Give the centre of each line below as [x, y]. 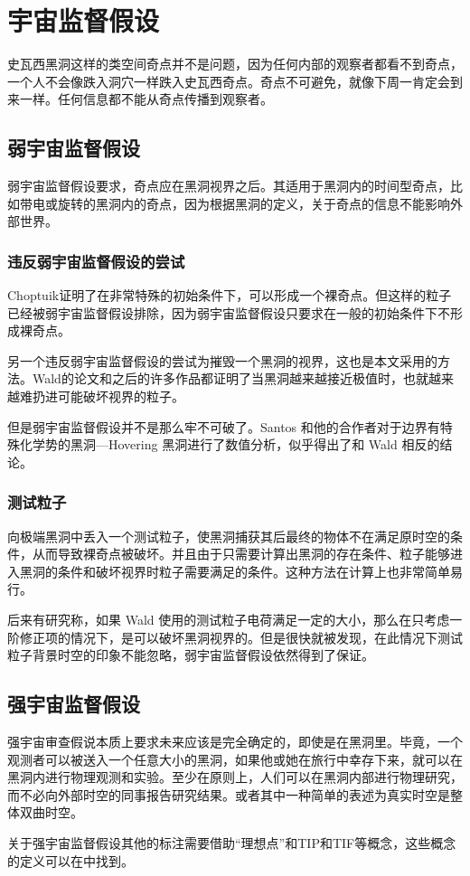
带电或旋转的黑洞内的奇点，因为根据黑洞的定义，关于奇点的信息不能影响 [235, 203]
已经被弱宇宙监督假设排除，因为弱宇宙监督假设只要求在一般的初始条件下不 [229, 312]
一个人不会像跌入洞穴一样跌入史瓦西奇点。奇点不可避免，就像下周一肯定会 [229, 81]
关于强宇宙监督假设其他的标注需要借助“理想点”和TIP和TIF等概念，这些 [219, 843]
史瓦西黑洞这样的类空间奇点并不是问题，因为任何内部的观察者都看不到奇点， [235, 64]
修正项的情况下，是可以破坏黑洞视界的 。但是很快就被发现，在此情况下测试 [241, 637]
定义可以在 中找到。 [76, 860]
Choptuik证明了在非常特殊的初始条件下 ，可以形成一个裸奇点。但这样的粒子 [230, 295]
